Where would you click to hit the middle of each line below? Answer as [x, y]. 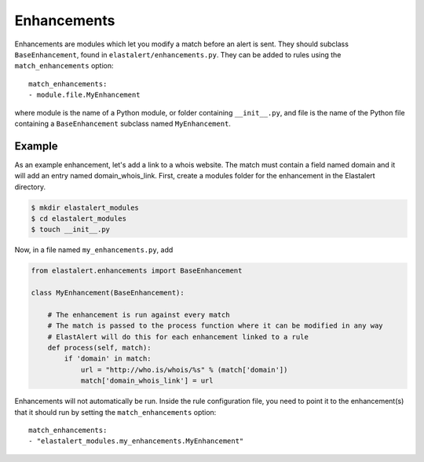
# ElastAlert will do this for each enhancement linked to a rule [178, 337]
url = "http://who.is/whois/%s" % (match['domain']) [184, 370]
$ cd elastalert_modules [79, 218]
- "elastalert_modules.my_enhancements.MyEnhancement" [136, 441]
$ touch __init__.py [70, 229]
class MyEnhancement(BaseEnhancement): [108, 293]
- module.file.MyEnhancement [84, 95]
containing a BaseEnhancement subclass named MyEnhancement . [123, 123]
